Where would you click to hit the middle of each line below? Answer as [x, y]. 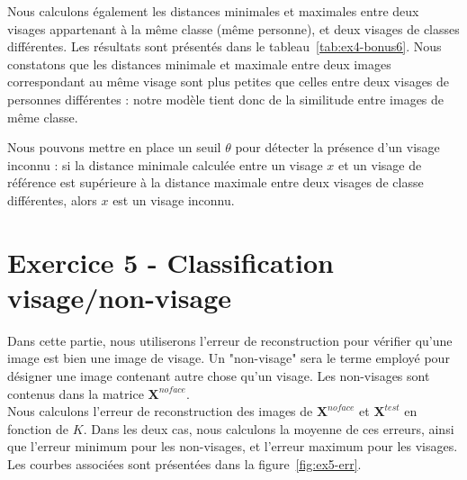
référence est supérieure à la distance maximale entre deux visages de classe [216, 182]
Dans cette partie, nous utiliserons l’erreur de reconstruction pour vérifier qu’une [230, 340]
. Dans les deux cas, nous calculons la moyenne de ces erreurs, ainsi [269, 428]
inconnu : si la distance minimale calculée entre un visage [165, 164]
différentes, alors [52, 199]
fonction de [38, 428]
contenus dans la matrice [76, 393]
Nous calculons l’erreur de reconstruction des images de [160, 411]
